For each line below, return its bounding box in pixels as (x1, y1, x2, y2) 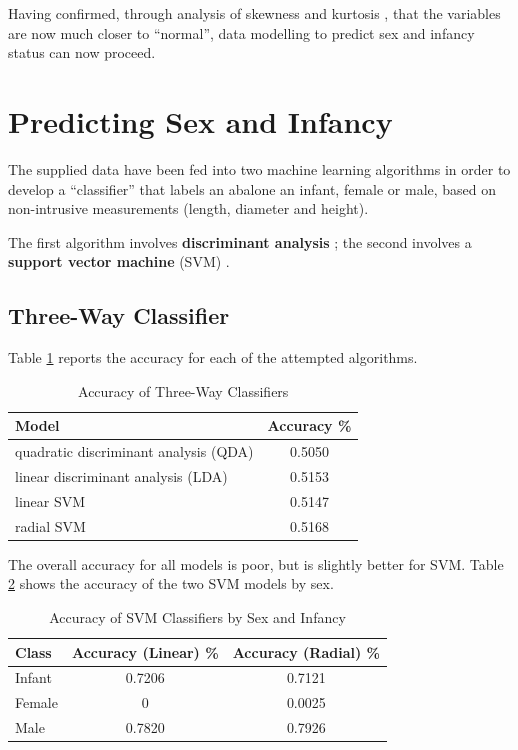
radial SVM (15, 515, 86, 536)
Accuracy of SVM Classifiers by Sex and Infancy (49, 606, 346, 627)
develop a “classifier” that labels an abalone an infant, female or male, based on (8, 178, 497, 199)
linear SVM (15, 490, 86, 511)
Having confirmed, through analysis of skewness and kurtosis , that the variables (8, 3, 501, 23)
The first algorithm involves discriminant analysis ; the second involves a (8, 231, 472, 252)
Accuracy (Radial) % (232, 641, 381, 662)
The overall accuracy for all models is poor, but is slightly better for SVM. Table (8, 553, 504, 574)
